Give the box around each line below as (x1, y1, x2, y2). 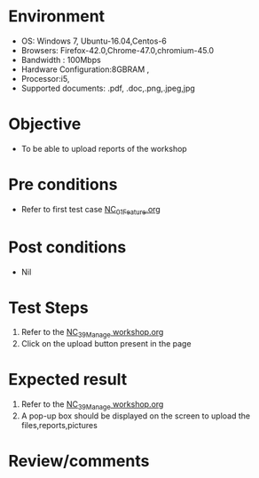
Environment (8, 6, 106, 27)
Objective (8, 114, 82, 134)
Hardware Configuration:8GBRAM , (20, 64, 150, 75)
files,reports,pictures (20, 420, 98, 431)
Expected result (8, 370, 128, 390)
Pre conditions (8, 175, 118, 195)
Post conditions (8, 237, 127, 257)
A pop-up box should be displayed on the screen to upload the (20, 410, 251, 421)
